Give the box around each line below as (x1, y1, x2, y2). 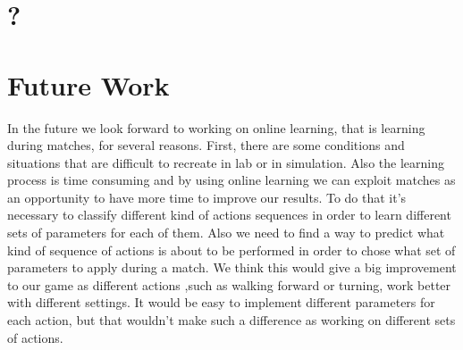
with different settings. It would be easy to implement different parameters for (7, 293, 435, 312)
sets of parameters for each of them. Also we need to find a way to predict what (7, 223, 445, 242)
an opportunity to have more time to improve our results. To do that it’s (7, 187, 407, 206)
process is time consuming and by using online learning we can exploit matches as (7, 171, 456, 189)
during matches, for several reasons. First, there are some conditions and (7, 136, 405, 154)
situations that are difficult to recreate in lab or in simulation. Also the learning (7, 153, 444, 171)
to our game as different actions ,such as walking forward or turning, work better (7, 275, 451, 294)
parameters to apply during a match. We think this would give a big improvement (7, 258, 457, 277)
